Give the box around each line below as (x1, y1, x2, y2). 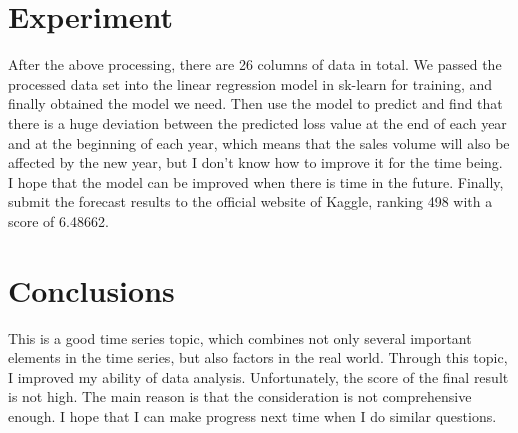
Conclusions (8, 269, 175, 310)
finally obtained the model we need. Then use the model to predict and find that (8, 93, 503, 114)
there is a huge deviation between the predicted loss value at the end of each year (8, 112, 507, 133)
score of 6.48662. (8, 210, 109, 231)
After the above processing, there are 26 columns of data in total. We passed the (8, 54, 502, 75)
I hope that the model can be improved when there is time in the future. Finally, (8, 171, 504, 192)
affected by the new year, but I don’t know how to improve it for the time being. (8, 152, 503, 173)
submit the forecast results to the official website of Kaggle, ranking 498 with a (8, 191, 493, 212)
